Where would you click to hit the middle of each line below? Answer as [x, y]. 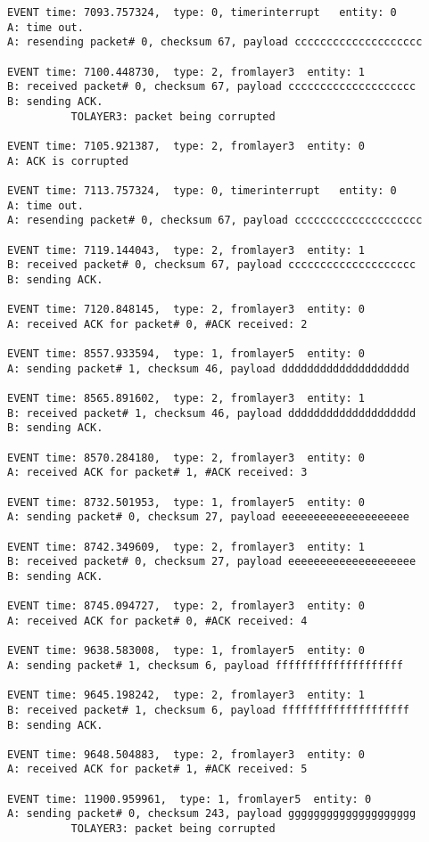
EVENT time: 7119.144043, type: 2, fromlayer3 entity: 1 [186, 250]
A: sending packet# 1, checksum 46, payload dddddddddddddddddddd [209, 368]
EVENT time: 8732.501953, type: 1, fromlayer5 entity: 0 [186, 502]
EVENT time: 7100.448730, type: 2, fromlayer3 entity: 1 [186, 72]
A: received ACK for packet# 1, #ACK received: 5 [157, 769]
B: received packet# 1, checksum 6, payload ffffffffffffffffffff [209, 710]
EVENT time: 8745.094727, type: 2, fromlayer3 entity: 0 [186, 606]
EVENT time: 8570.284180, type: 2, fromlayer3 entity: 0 [186, 458]
